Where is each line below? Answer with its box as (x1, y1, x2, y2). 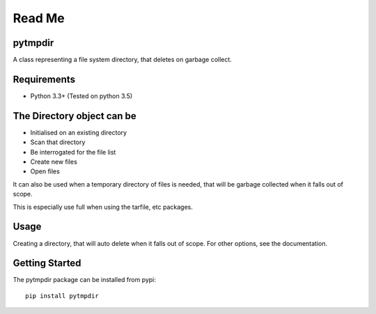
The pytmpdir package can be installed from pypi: (13, 276, 157, 284)
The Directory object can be (13, 110, 137, 122)
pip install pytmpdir (25, 292, 99, 299)
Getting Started (13, 258, 81, 269)
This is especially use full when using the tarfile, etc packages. (13, 203, 193, 211)
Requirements (13, 73, 76, 85)
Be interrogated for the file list (30, 148, 116, 156)
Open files (30, 167, 61, 175)
